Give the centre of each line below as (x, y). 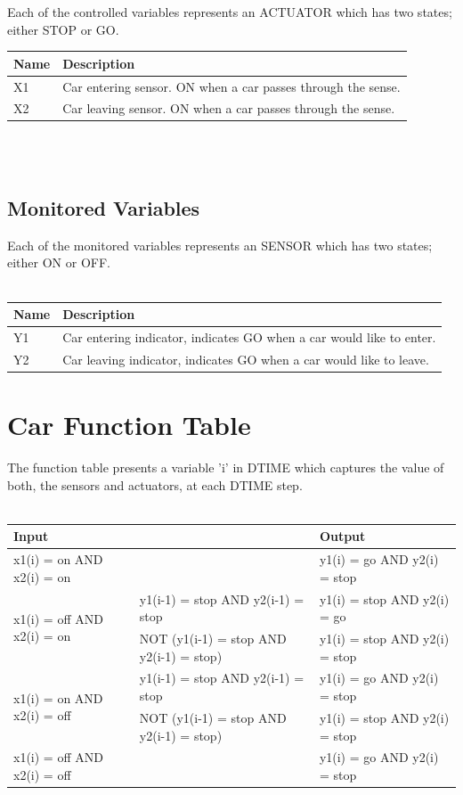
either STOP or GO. (63, 29)
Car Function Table (129, 425)
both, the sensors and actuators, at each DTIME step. (155, 484)
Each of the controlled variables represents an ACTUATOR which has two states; (230, 12)
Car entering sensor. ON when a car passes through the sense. (231, 86)
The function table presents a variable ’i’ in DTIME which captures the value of (226, 467)
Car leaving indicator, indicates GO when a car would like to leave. (246, 359)
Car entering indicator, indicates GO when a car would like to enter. (249, 336)
